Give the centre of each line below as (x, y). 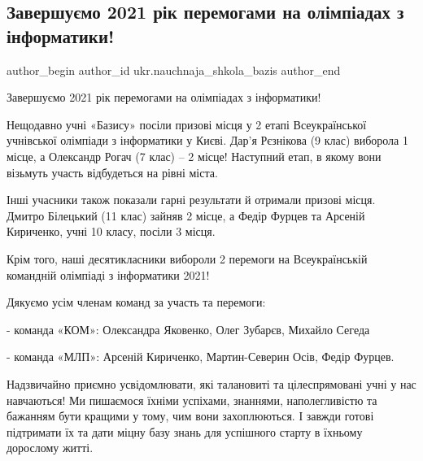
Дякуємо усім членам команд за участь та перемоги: (136, 302)
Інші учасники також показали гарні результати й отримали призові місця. (191, 200)
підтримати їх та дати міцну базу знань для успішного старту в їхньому (185, 431)
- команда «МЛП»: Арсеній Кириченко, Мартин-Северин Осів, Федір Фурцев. (201, 357)
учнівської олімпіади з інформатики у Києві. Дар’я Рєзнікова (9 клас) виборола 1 (207, 140)
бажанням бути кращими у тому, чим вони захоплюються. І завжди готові (190, 416)
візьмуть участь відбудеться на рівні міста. (112, 172)
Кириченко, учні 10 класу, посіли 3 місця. (111, 231)
